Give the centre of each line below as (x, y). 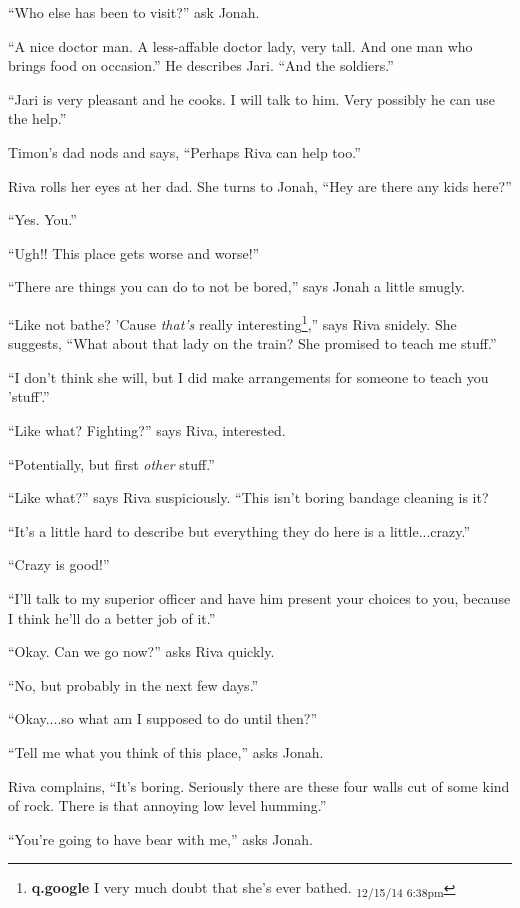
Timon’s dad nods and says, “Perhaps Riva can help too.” (184, 151)
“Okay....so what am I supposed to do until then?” (163, 718)
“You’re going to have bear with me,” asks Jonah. (160, 838)
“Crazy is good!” (59, 564)
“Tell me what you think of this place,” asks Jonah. (166, 751)
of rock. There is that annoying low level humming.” (167, 805)
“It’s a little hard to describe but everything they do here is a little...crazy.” (239, 530)
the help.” (37, 118)
